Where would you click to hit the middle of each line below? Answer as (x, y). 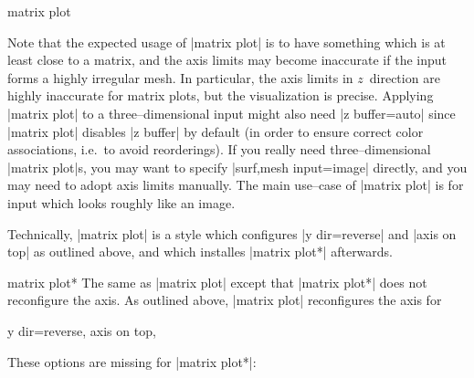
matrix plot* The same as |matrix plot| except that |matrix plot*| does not (217, 282)
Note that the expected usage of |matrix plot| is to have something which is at (226, 42)
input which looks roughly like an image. (121, 202)
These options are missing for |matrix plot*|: (132, 361)
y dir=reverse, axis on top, (82, 330)
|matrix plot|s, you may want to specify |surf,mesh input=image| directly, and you (237, 167)
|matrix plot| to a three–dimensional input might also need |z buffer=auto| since (232, 113)
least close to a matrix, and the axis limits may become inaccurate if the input (227, 60)
